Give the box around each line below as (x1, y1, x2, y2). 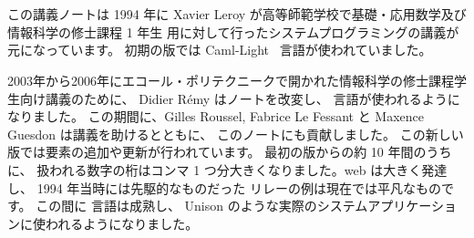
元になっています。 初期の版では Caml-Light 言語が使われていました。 (7, 40, 432, 59)
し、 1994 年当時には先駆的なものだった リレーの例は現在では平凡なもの (7, 178, 441, 197)
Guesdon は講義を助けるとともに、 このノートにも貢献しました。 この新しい (7, 124, 464, 143)
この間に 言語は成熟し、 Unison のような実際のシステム (36, 196, 368, 215)
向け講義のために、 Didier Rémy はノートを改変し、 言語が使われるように (19, 88, 460, 108)
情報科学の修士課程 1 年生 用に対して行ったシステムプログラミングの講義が (7, 22, 459, 41)
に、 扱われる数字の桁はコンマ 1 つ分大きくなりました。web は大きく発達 (7, 160, 448, 179)
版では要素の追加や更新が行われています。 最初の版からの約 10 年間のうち (7, 142, 452, 161)
